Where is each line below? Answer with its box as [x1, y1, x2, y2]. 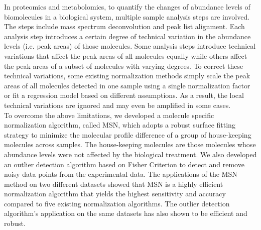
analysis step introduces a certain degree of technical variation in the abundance [4, 31, 251, 41]
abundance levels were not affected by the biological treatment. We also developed [4, 149, 257, 159]
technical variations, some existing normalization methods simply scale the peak [4, 70, 250, 81]
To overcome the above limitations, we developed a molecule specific [4, 109, 214, 120]
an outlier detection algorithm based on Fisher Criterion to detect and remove [4, 159, 244, 169]
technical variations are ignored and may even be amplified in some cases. [4, 99, 231, 110]
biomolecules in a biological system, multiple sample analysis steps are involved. [4, 11, 250, 22]
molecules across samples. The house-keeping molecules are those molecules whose [4, 139, 256, 150]
